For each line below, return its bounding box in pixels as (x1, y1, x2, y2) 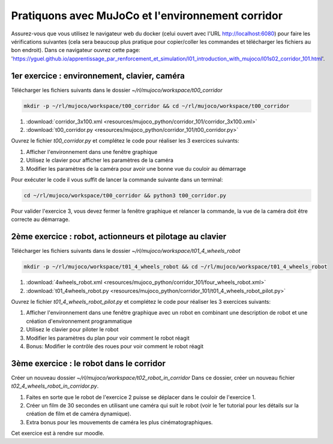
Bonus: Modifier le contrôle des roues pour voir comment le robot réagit (26, 342, 204, 350)
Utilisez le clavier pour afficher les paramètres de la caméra (26, 156, 174, 164)
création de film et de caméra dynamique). (26, 410, 131, 418)
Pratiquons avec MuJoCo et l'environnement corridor (11, 9, 283, 22)
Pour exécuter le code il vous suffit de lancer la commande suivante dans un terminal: (11, 176, 223, 183)
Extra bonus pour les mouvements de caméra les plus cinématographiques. (26, 418, 213, 425)
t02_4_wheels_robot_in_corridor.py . (11, 382, 99, 389)
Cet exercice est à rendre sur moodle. (11, 430, 104, 437)
